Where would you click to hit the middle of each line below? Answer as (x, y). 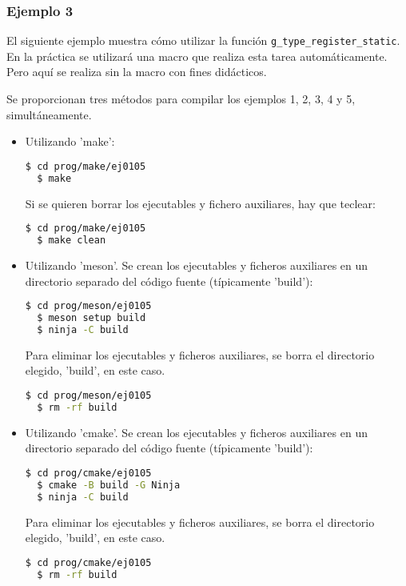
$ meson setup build (92, 318)
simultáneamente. (49, 114)
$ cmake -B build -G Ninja (109, 485)
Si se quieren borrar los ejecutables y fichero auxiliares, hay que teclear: (200, 203)
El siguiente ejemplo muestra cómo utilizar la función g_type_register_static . (203, 40)
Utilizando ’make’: (70, 141)
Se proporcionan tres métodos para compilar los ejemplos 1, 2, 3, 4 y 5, (181, 99)
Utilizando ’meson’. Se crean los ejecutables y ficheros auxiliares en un (197, 265)
